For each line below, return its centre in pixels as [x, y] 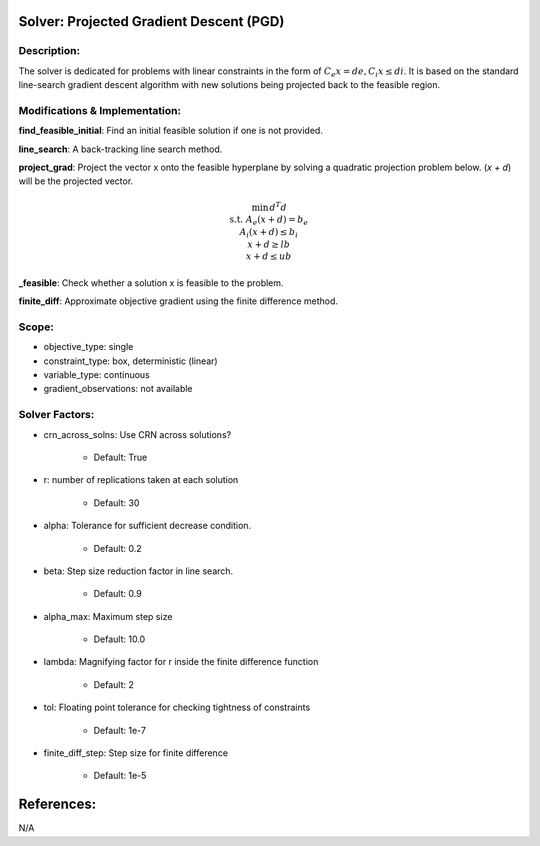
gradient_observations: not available [118, 389]
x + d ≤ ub [268, 256]
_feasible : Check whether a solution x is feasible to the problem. [151, 282]
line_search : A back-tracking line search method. [120, 149]
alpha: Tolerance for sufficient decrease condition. [147, 526]
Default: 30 [116, 502]
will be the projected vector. [76, 181]
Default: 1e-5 [120, 776]
